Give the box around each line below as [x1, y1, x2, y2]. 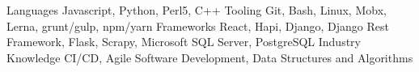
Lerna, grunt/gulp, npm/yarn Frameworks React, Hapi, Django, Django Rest [6, 17, 389, 34]
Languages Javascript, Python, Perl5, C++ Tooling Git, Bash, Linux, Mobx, [6, 2, 387, 18]
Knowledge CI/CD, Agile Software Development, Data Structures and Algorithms [6, 49, 413, 66]
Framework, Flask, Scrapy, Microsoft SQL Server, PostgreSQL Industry [6, 33, 361, 50]
